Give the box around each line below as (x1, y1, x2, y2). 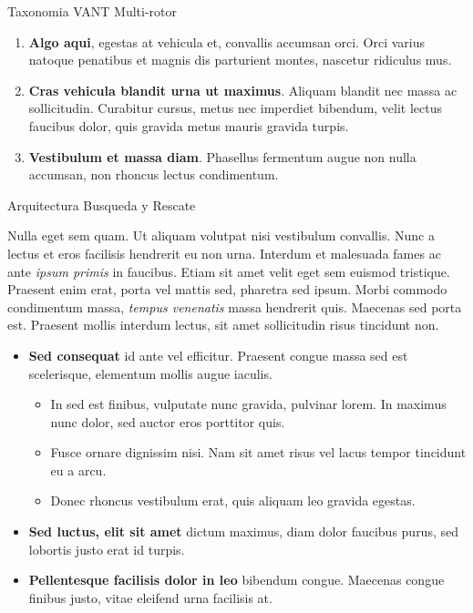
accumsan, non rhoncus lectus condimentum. (28, 165, 279, 184)
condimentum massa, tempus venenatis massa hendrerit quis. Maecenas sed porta (7, 297, 462, 316)
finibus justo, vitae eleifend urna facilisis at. (28, 587, 272, 607)
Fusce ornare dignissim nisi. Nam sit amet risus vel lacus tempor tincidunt (50, 443, 467, 462)
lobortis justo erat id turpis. (28, 539, 185, 558)
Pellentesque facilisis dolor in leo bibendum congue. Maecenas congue (28, 570, 445, 589)
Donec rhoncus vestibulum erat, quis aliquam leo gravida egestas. (50, 491, 416, 510)
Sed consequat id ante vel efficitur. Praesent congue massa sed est (28, 345, 408, 364)
